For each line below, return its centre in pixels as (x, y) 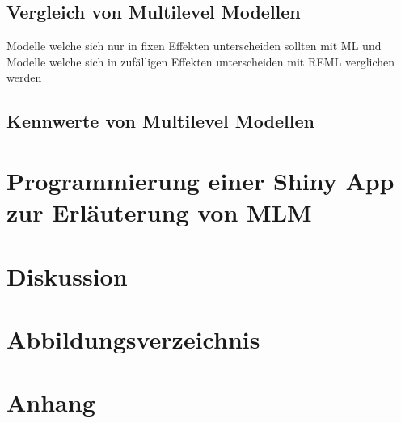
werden (24, 77)
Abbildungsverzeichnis (133, 338)
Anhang (51, 402)
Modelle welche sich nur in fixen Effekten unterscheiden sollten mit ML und (194, 46)
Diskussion (67, 275)
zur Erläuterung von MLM (159, 212)
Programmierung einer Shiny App (200, 180)
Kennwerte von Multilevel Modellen (160, 121)
